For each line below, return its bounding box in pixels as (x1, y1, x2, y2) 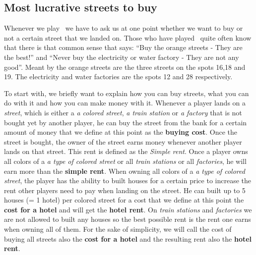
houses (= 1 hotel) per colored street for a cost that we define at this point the (4, 195, 244, 205)
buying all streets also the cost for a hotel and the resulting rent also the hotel (4, 233, 252, 244)
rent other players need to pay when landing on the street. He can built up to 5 (4, 185, 246, 195)
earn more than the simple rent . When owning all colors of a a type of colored (4, 165, 245, 176)
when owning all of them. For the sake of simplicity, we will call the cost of (4, 224, 232, 234)
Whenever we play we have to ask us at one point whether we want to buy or (4, 23, 243, 33)
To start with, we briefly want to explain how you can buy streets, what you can (4, 88, 249, 98)
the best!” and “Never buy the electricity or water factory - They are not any (4, 51, 239, 62)
